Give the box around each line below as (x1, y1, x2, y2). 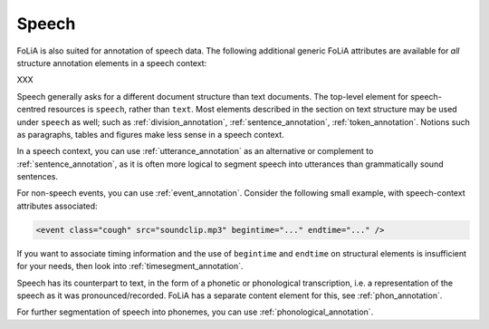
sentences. (16, 171, 59, 182)
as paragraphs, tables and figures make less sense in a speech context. (16, 129, 284, 140)
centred (16, 104, 46, 115)
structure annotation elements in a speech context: (16, 57, 207, 68)
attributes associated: (16, 200, 99, 211)
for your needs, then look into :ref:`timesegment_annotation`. (16, 261, 244, 272)
